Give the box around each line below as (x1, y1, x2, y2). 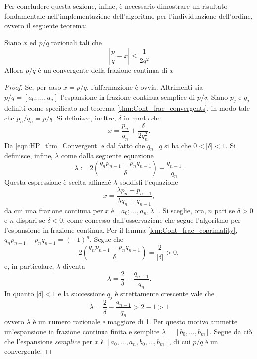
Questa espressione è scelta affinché (4, 177, 111, 187)
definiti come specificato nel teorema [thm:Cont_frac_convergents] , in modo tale (4, 103, 250, 113)
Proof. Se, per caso (4, 81, 61, 92)
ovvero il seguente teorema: (4, 20, 87, 31)
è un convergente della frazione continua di (38, 65, 168, 75)
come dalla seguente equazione (61, 150, 154, 161)
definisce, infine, (4, 150, 53, 161)
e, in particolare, (4, 261, 54, 271)
